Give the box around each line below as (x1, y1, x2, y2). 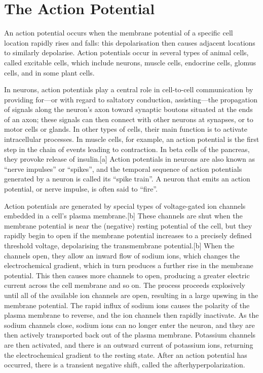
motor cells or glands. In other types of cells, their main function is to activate (4, 124, 248, 134)
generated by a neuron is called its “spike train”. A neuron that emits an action (4, 173, 250, 184)
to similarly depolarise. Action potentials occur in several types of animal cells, (4, 47, 249, 58)
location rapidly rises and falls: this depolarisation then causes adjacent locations (4, 37, 255, 48)
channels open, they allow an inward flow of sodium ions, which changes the (4, 250, 240, 260)
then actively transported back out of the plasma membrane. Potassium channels (4, 329, 256, 340)
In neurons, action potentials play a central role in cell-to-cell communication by (4, 84, 253, 95)
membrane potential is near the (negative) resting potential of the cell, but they (4, 220, 252, 231)
